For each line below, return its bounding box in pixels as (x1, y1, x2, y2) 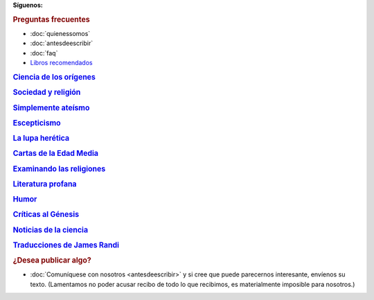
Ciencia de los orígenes (12, 73, 96, 82)
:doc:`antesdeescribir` (30, 39, 93, 48)
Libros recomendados (30, 59, 93, 67)
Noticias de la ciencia (12, 225, 89, 235)
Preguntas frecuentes (12, 15, 90, 24)
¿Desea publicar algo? (12, 256, 91, 265)
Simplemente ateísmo (12, 103, 90, 112)
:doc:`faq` (30, 48, 58, 57)
